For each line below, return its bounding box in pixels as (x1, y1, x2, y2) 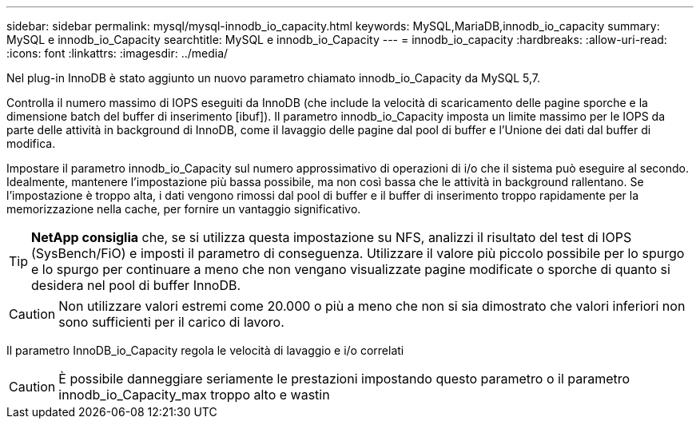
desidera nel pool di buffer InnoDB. (31, 277, 241, 293)
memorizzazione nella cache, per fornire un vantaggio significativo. (6, 202, 361, 216)
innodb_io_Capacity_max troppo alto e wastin (58, 387, 330, 403)
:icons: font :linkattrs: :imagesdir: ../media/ (6, 46, 229, 60)
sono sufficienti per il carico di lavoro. (58, 314, 284, 330)
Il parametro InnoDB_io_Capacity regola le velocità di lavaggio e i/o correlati (6, 344, 404, 357)
